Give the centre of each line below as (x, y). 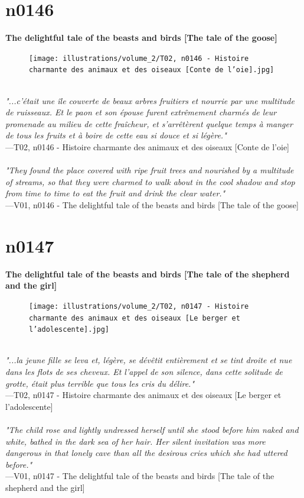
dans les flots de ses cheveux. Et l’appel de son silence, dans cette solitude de (144, 372)
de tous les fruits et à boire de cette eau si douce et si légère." (116, 135)
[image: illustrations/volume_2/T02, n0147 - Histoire (139, 306)
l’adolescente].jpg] (69, 330)
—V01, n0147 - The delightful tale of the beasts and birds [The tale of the (140, 476)
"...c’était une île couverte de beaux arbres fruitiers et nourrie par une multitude (150, 100)
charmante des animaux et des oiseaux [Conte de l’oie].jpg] (152, 70)
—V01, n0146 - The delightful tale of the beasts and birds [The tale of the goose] (152, 204)
